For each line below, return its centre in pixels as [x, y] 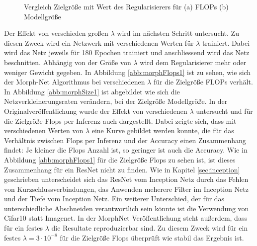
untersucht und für [224, 111]
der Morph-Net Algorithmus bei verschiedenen [75, 82]
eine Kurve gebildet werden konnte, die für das [163, 130]
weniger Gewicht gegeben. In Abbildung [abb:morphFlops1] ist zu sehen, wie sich [128, 72]
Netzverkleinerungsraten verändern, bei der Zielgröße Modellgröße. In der [116, 101]
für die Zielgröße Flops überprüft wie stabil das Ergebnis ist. [152, 237]
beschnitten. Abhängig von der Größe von [68, 62]
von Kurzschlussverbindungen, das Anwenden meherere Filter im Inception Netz [126, 189]
